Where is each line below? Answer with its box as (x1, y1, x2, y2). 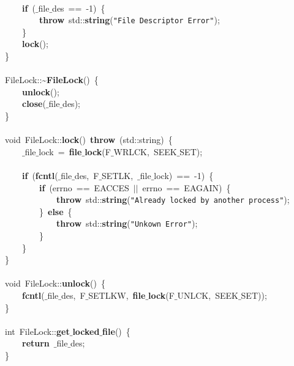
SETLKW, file (88, 289, 146, 302)
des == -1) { (52, 1, 105, 14)
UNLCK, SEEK (177, 289, 238, 302)
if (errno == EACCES (39, 181, 129, 194)
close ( (22, 97, 46, 110)
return (22, 337, 50, 350)
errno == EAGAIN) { (142, 181, 231, 194)
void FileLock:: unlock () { (5, 277, 105, 290)
